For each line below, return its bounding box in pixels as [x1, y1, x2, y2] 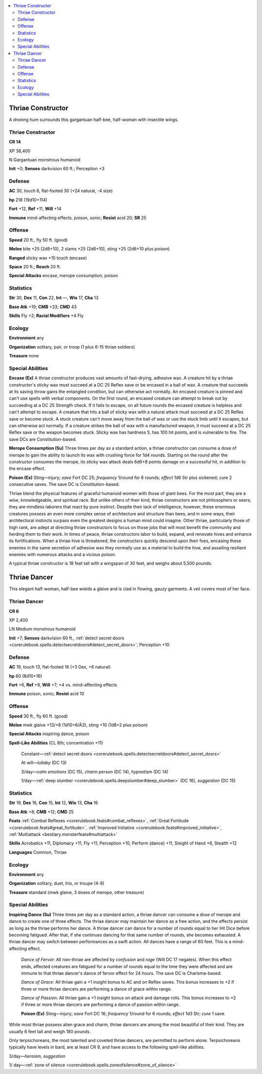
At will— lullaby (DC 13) [21, 760, 67, 766]
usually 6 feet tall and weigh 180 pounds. [9, 1028, 91, 1034]
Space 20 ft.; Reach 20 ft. [9, 264, 61, 269]
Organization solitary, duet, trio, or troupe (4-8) [9, 880, 104, 886]
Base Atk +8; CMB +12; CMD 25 [9, 809, 74, 814]
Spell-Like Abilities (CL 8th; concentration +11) [9, 739, 103, 746]
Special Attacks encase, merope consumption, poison [9, 273, 118, 279]
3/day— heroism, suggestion [9, 1053, 65, 1059]
